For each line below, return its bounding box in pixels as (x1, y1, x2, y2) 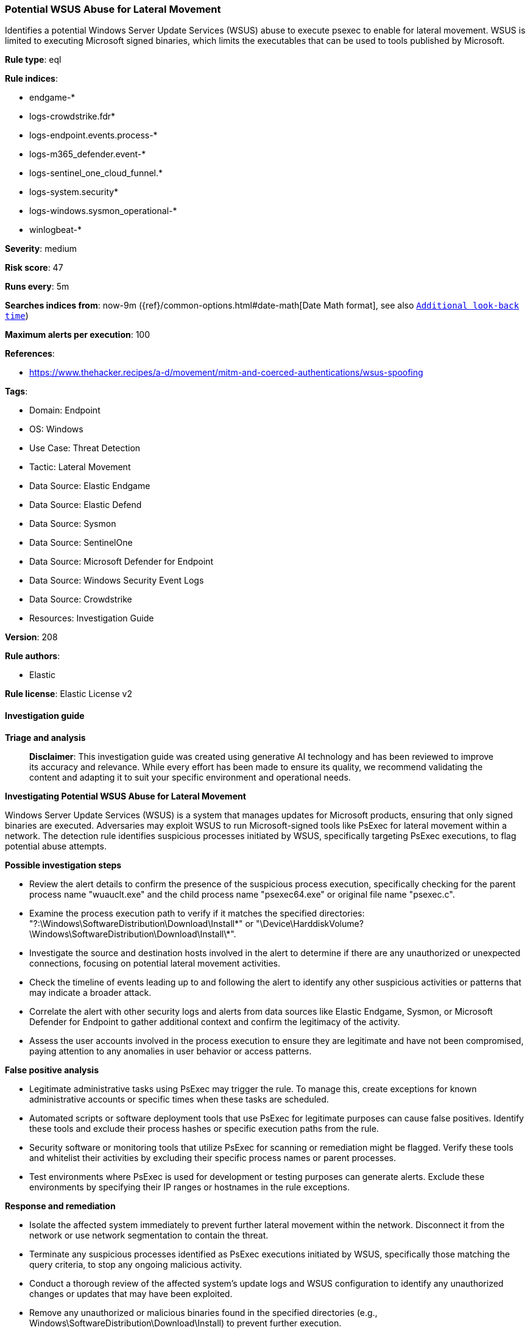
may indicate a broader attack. (29, 987, 152, 998)
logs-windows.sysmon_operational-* (29, 206, 177, 216)
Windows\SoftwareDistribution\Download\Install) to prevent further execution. (29, 1317, 342, 1328)
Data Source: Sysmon (29, 518, 116, 529)
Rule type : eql (5, 54, 62, 65)
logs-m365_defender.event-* (29, 149, 146, 160)
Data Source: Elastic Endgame (29, 481, 150, 492)
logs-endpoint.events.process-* (29, 130, 158, 141)
